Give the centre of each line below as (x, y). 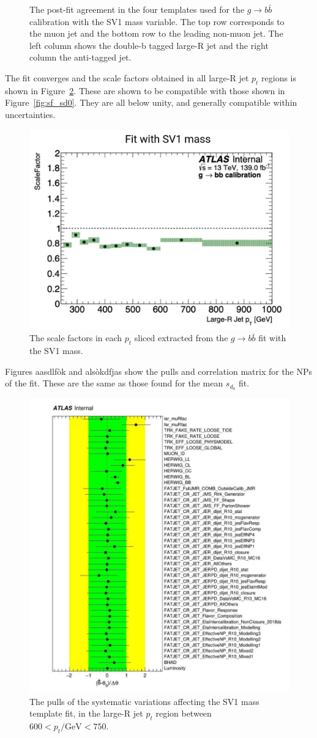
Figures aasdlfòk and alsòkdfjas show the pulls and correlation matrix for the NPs (159, 371)
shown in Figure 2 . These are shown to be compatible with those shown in (145, 90)
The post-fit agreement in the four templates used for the (137, 9)
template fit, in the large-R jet (86, 713)
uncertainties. (30, 114)
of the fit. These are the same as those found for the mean (114, 383)
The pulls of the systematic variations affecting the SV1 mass (144, 701)
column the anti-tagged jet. (80, 57)
